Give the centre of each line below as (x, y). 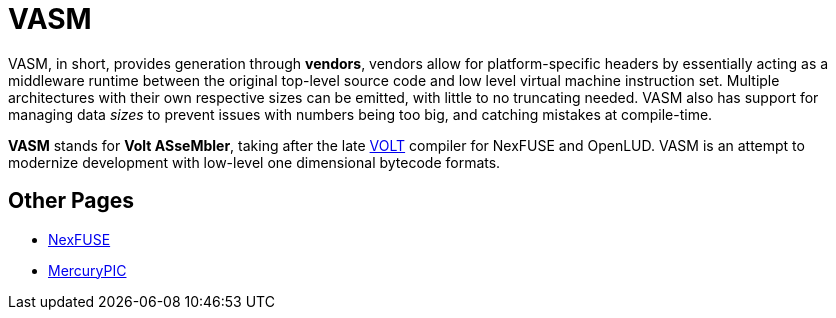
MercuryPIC (87, 270)
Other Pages (71, 201)
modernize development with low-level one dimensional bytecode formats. (254, 162)
